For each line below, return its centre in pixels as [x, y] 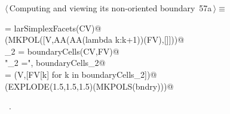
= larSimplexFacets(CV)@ [53, 28]
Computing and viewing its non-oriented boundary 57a [111, 8]
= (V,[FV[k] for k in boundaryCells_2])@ [81, 74]
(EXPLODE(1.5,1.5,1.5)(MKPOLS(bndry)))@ [89, 86]
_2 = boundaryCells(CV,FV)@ [62, 51]
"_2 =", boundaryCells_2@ [55, 63]
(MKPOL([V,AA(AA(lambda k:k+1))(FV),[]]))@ [95, 39]
